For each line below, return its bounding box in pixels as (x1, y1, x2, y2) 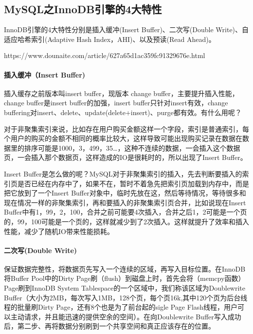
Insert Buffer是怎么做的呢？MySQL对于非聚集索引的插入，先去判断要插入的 (4, 168, 242, 178)
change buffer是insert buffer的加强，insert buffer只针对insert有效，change (4, 98, 228, 108)
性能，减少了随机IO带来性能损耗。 (4, 226, 114, 236)
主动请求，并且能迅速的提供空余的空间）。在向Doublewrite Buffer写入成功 (10, 311, 241, 321)
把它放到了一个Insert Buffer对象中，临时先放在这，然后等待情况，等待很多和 (4, 188, 246, 198)
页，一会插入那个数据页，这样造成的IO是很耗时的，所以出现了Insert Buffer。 (4, 152, 247, 162)
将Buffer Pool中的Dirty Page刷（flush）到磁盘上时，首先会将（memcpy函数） (4, 273, 245, 283)
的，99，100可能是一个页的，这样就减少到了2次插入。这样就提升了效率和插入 (4, 216, 249, 226)
